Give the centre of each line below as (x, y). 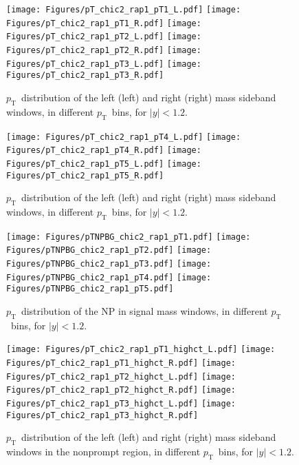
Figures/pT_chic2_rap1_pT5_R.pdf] (85, 175)
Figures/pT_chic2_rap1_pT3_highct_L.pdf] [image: (121, 404)
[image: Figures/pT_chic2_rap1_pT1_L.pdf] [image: (124, 10)
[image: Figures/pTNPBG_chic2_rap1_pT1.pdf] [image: (129, 237)
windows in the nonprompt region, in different (103, 452)
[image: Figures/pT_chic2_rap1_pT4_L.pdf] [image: (124, 137)
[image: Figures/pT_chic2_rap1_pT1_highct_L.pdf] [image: (141, 350)
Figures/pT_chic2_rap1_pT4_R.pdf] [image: (104, 151)
